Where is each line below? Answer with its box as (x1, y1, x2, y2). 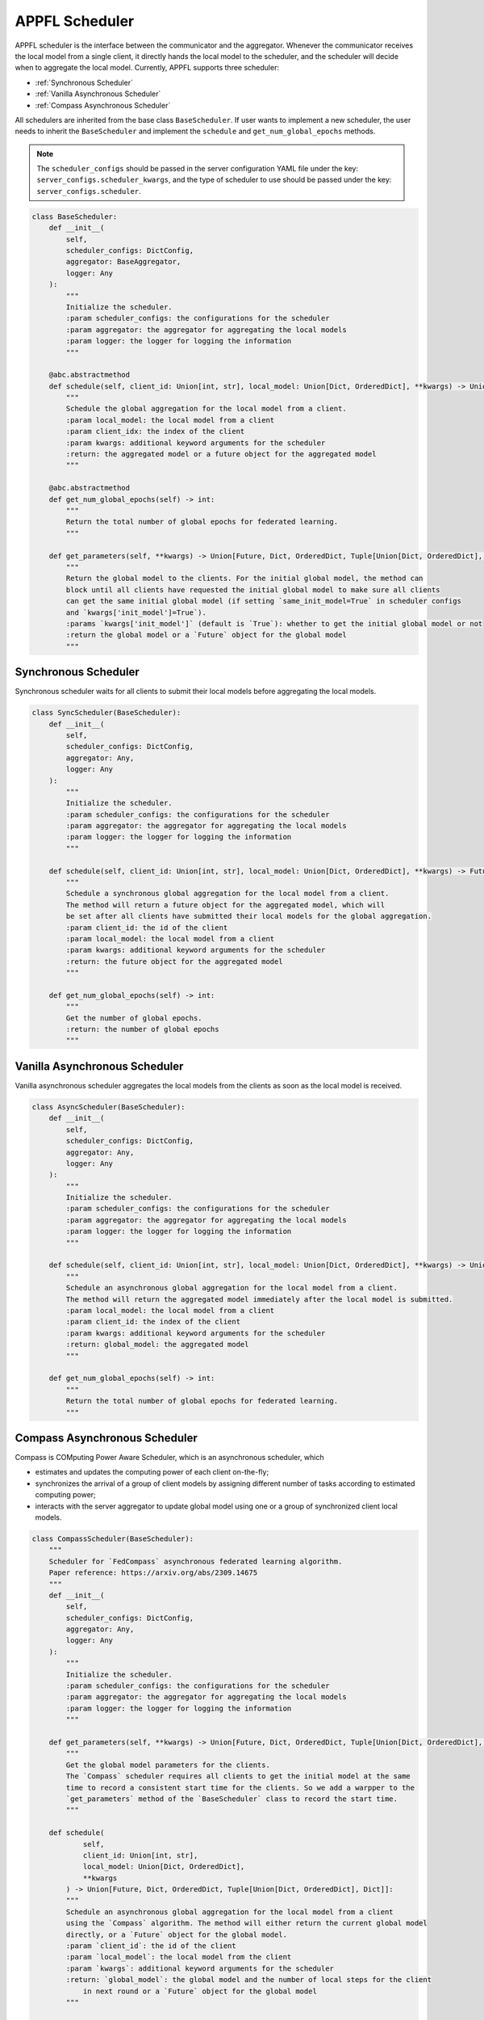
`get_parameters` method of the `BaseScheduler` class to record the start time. (65, 1794, 398, 1803)
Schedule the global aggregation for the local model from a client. (65, 404, 347, 414)
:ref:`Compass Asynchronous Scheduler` (35, 100, 171, 110)
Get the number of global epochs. (65, 1013, 202, 1022)
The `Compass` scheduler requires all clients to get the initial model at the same (65, 1772, 411, 1781)
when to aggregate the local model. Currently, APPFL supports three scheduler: (15, 63, 280, 73)
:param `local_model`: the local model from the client (65, 1952, 292, 1962)
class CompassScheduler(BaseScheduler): (31, 1534, 194, 1543)
